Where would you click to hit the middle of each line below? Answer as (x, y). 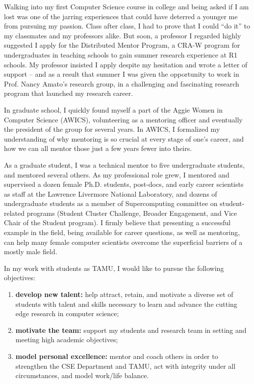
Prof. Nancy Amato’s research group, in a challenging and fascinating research (122, 83)
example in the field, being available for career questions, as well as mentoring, (122, 232)
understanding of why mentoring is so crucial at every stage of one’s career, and (124, 138)
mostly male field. (31, 251)
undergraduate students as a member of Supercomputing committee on (111, 203)
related (14, 213)
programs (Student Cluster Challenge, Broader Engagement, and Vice (132, 213)
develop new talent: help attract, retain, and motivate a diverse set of (124, 294)
